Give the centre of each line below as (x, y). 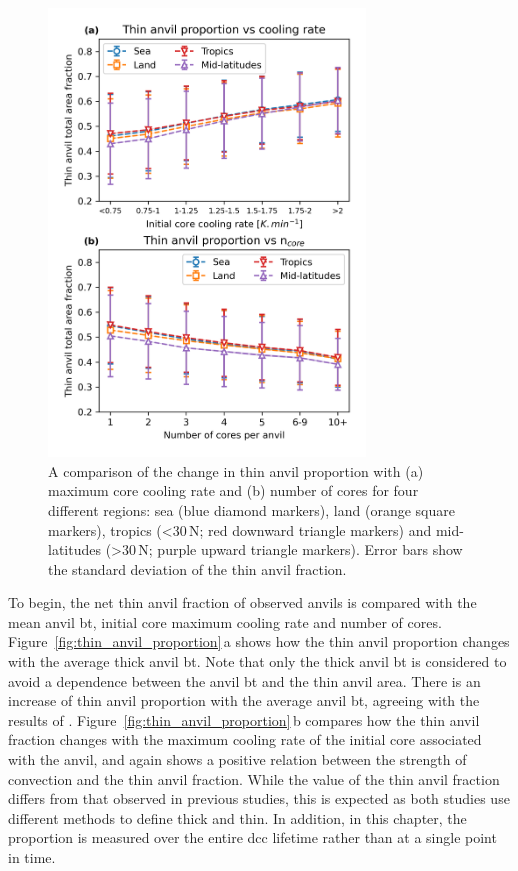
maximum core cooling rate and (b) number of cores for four (233, 490)
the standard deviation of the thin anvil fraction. (197, 568)
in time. (32, 857)
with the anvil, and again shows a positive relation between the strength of (237, 759)
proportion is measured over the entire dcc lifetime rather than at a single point (252, 837)
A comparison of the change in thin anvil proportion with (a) (236, 470)
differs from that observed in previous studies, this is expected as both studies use (259, 798)
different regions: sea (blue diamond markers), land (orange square (251, 509)
